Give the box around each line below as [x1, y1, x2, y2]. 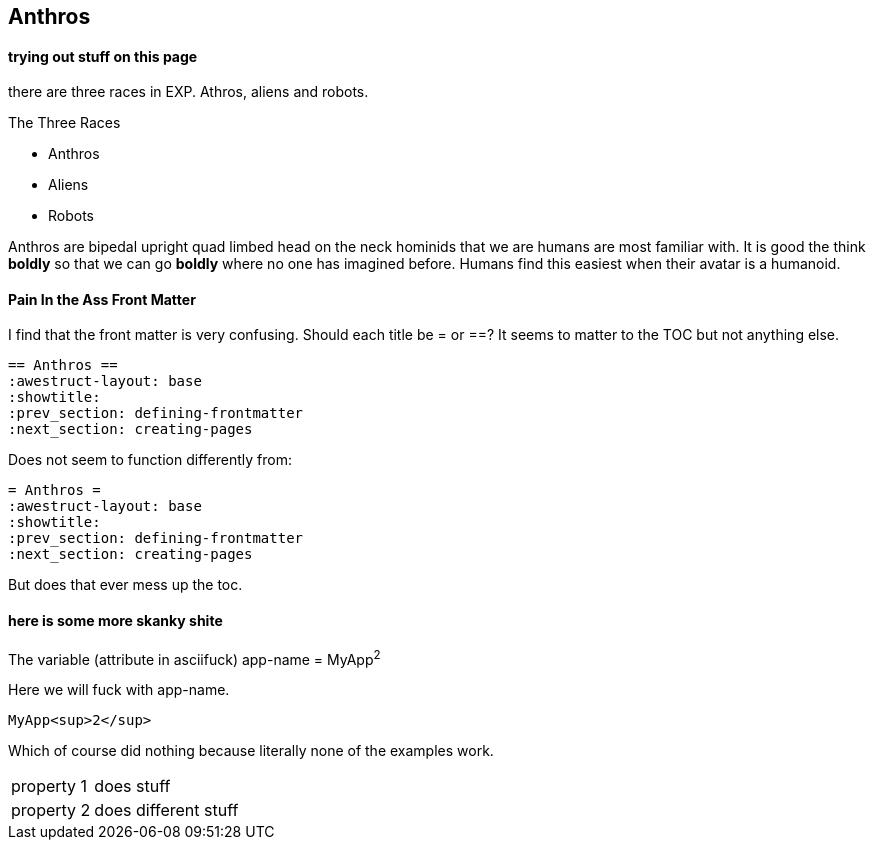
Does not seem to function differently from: [8, 451, 292, 469]
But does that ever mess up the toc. [8, 576, 243, 594]
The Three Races [8, 114, 121, 132]
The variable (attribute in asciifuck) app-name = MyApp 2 [8, 647, 381, 668]
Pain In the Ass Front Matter [8, 290, 196, 308]
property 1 [11, 776, 88, 797]
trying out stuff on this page [8, 47, 198, 65]
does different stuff [94, 800, 239, 821]
